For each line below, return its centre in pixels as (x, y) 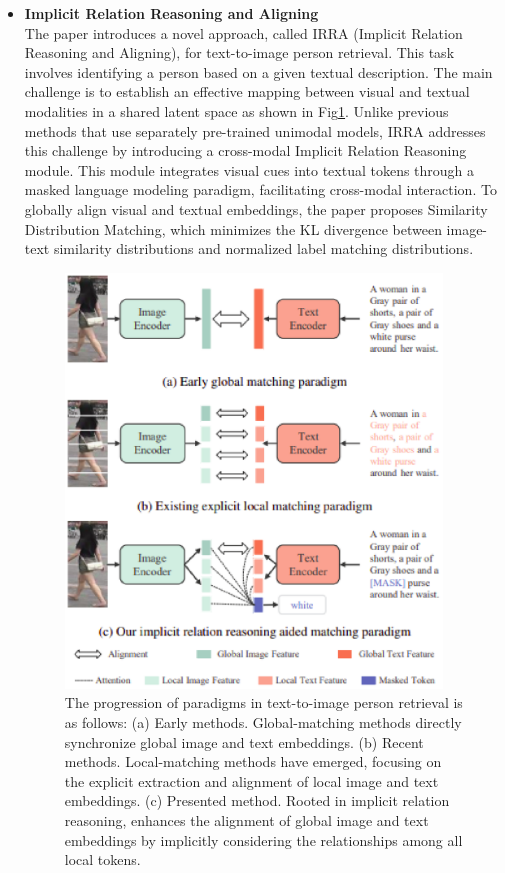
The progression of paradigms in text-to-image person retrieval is (263, 702)
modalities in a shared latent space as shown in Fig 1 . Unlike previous (236, 110)
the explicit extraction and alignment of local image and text (251, 780)
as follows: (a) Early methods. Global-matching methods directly (263, 722)
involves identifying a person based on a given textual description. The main (258, 71)
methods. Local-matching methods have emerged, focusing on (253, 761)
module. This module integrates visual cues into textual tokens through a (249, 169)
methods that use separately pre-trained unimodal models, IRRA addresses (255, 130)
